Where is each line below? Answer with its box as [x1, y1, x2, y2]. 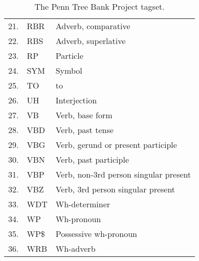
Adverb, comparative [55, 20, 130, 32]
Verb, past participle [55, 154, 129, 165]
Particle [55, 50, 83, 61]
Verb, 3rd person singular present [55, 183, 175, 195]
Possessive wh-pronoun [55, 228, 137, 240]
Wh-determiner [55, 198, 110, 210]
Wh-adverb [55, 243, 96, 254]
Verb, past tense [55, 124, 114, 136]
